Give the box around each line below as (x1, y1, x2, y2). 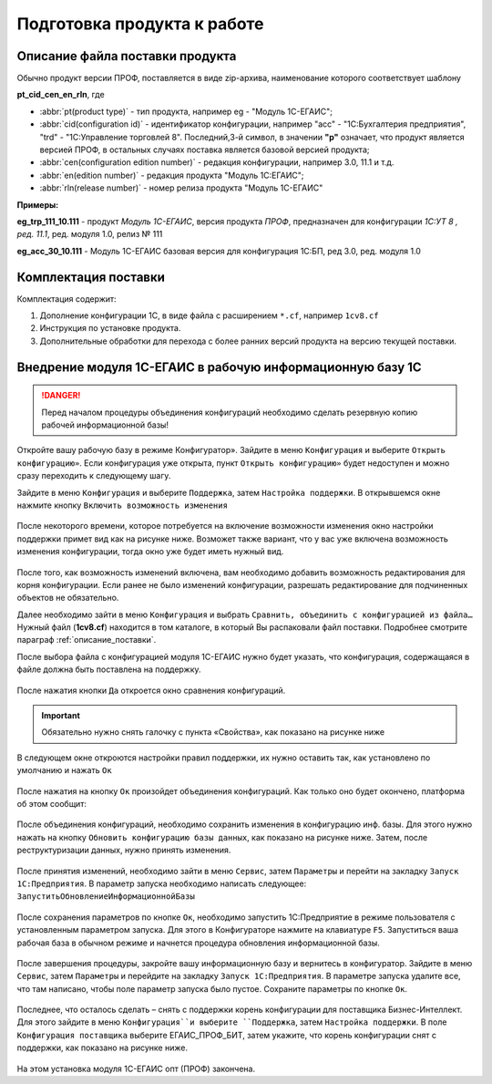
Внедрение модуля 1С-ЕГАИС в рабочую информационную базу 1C (16, 359, 423, 375)
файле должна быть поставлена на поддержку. (16, 664, 201, 675)
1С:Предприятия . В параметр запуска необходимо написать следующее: (16, 878, 307, 889)
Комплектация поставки (16, 269, 166, 284)
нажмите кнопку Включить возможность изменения (16, 500, 228, 511)
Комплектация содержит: (16, 293, 118, 305)
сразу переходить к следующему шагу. (16, 470, 171, 481)
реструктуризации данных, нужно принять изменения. (16, 844, 231, 856)
